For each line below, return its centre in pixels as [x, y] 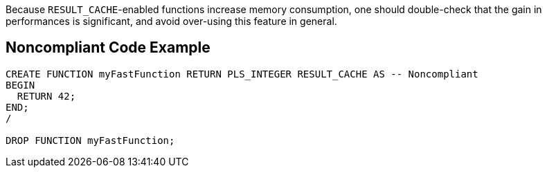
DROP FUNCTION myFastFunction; [90, 140]
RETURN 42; [46, 96]
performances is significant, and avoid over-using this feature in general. [171, 21]
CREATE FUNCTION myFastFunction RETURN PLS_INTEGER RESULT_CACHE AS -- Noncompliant [242, 74]
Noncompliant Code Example [108, 48]
